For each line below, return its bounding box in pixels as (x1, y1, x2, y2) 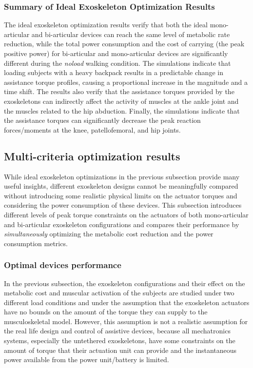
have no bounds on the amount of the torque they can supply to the (4, 307, 208, 317)
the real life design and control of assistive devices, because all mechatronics (4, 326, 231, 336)
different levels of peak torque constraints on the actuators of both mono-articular (4, 209, 249, 219)
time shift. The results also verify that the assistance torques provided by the (4, 86, 234, 97)
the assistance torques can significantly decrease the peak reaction (4, 115, 201, 125)
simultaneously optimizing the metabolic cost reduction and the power (4, 229, 214, 239)
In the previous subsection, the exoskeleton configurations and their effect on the (4, 278, 245, 288)
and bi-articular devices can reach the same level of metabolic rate (31, 29, 230, 39)
